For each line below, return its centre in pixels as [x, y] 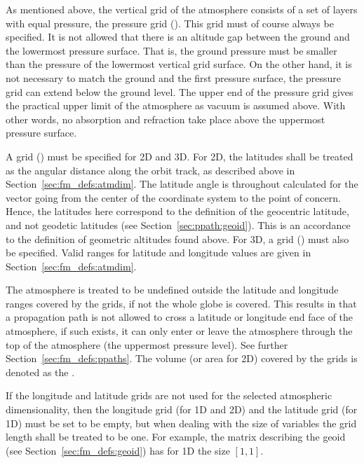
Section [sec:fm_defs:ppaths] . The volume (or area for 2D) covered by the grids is [182, 358]
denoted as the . [40, 372]
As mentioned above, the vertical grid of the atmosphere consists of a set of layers [182, 9]
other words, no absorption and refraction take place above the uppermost [166, 119]
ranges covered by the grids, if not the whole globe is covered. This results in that [181, 303]
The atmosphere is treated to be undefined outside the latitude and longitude [172, 290]
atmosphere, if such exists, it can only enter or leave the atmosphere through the [179, 331]
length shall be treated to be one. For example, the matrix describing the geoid [176, 437]
